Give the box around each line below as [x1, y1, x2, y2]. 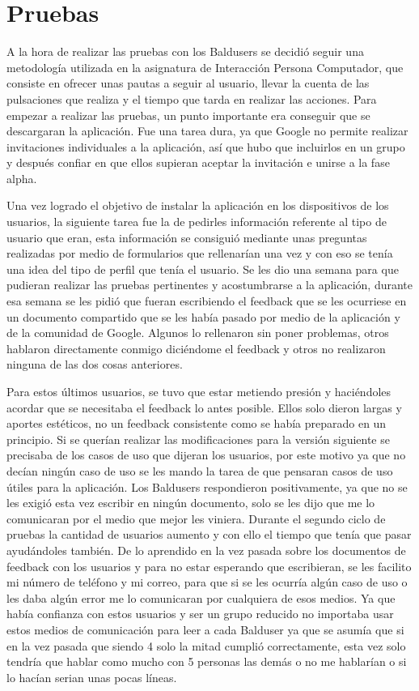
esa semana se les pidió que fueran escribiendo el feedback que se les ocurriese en [6, 292, 407, 309]
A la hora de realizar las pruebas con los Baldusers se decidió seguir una [6, 43, 364, 60]
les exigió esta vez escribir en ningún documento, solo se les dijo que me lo [6, 494, 375, 511]
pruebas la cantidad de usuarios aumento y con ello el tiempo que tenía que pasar [6, 526, 412, 543]
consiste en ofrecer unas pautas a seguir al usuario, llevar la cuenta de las [6, 75, 370, 92]
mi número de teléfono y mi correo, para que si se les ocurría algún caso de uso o [6, 574, 408, 591]
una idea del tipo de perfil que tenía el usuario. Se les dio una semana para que [6, 260, 399, 277]
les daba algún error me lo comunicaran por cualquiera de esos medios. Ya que [6, 589, 396, 606]
